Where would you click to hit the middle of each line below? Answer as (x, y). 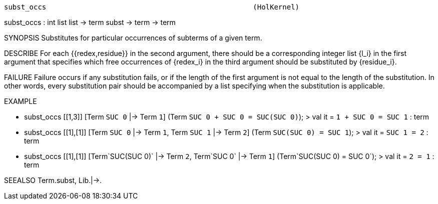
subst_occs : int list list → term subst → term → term (90, 22)
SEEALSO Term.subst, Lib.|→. (53, 180)
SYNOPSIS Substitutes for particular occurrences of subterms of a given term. (133, 38)
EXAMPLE (21, 101)
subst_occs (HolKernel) (152, 7)
